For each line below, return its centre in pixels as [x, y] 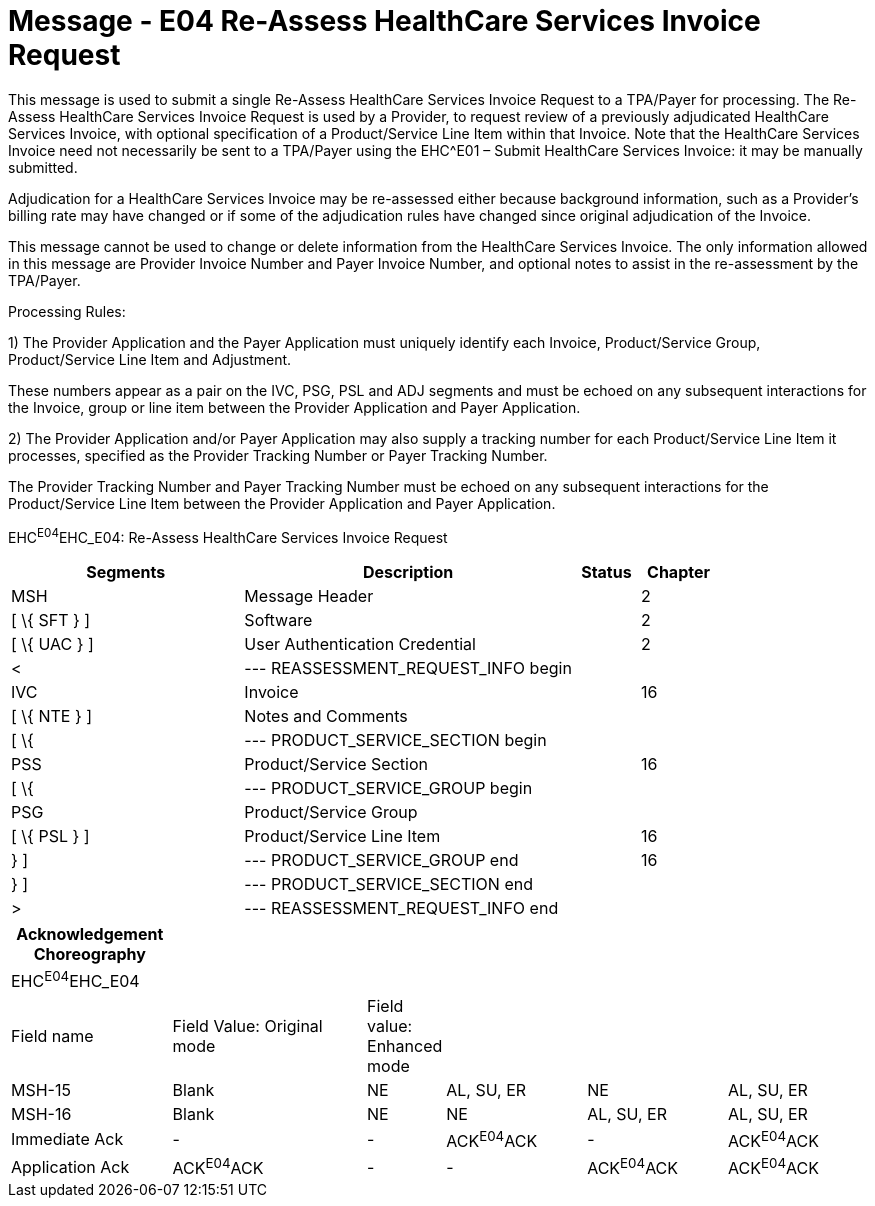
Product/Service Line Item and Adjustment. [150, 359]
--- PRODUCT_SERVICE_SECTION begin [395, 740]
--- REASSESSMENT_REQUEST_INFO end [401, 908]
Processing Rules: [67, 311]
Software [278, 620]
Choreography [89, 954]
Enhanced [405, 1045]
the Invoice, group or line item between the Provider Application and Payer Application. [294, 407]
